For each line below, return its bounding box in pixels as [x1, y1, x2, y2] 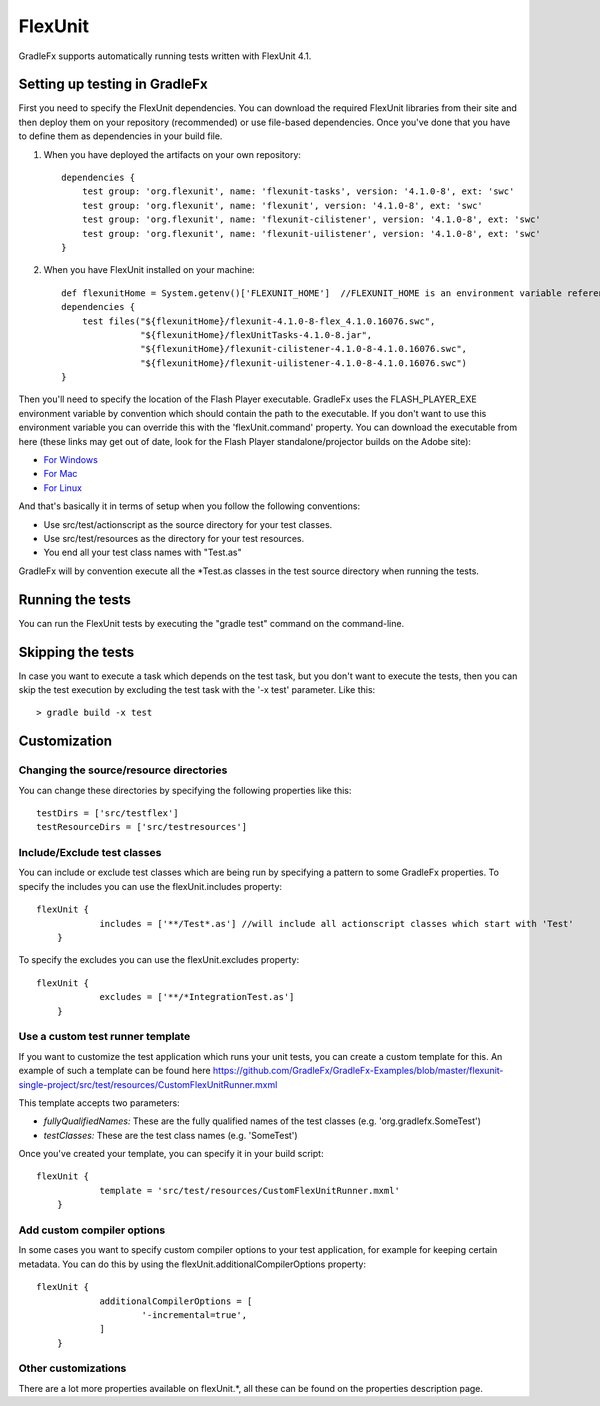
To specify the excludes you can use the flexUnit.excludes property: [18, 954, 300, 966]
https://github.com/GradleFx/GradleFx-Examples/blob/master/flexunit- [212, 1065, 504, 1077]
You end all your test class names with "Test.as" [43, 546, 242, 559]
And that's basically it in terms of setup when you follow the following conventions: [18, 500, 360, 512]
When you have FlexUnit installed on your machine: [43, 264, 255, 276]
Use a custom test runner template [18, 1030, 191, 1044]
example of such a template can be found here [18, 1065, 211, 1077]
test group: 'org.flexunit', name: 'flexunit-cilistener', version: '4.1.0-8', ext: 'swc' [81, 214, 542, 225]
